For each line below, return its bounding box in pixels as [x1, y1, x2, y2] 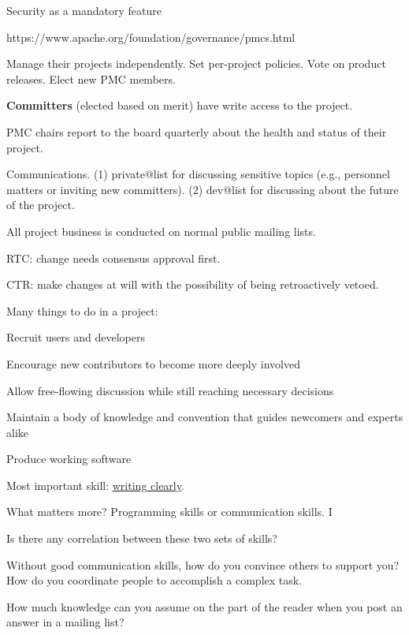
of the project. [6, 196, 75, 213]
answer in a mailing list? [6, 614, 125, 630]
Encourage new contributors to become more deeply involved [6, 355, 300, 372]
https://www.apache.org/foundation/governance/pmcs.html [6, 28, 296, 45]
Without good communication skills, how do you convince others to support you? [6, 556, 400, 573]
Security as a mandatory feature [6, 2, 162, 18]
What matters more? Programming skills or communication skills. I [6, 503, 333, 520]
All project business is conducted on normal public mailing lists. [6, 222, 316, 239]
